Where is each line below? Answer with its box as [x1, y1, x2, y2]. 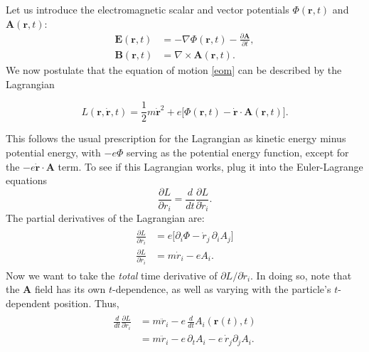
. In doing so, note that [250, 267, 352, 282]
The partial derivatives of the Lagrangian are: [6, 210, 205, 225]
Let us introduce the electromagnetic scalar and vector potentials [6, 2, 289, 16]
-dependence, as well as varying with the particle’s [112, 282, 331, 297]
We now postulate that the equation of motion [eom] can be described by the [6, 63, 342, 78]
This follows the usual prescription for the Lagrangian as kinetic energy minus [6, 131, 346, 146]
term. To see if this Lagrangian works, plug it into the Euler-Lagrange [58, 159, 363, 174]
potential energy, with [6, 144, 101, 159]
